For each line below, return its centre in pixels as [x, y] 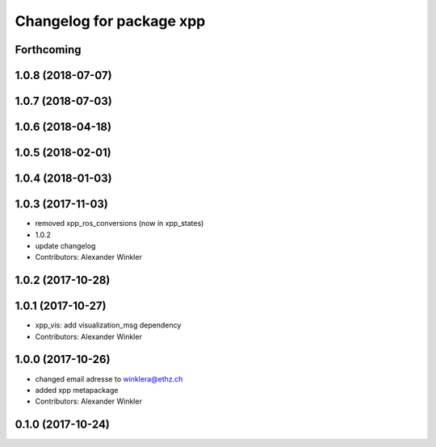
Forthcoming [48, 50]
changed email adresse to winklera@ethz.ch [109, 378]
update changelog [65, 245]
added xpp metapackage [77, 390]
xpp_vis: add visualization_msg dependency [108, 325]
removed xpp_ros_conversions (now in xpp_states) [119, 223]
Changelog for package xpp [110, 21]
